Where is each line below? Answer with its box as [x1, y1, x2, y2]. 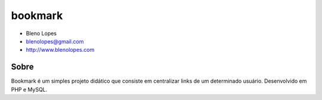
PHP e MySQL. [11, 86, 48, 93]
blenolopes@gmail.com [26, 37, 84, 45]
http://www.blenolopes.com [26, 46, 95, 54]
